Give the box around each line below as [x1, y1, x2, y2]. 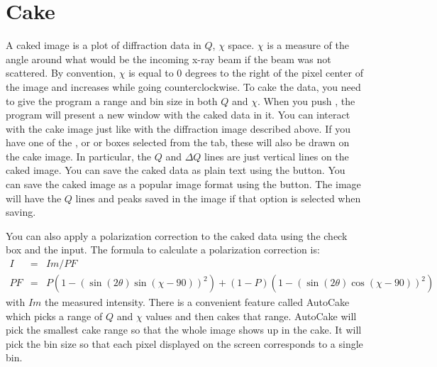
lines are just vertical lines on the [204, 148, 349, 163]
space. [228, 38, 255, 53]
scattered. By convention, [6, 65, 116, 80]
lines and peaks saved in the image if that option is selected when [75, 190, 361, 205]
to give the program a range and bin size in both [6, 93, 218, 108]
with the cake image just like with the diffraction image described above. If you [6, 121, 350, 136]
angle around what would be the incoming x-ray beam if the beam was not [6, 51, 331, 66]
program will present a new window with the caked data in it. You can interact [6, 107, 350, 122]
